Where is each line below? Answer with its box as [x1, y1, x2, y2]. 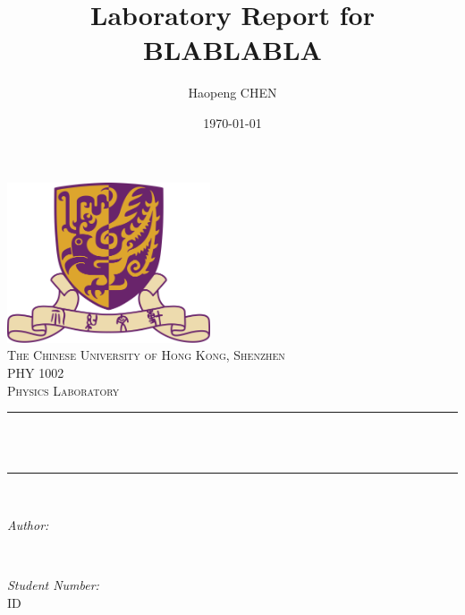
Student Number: [7, 576, 99, 594]
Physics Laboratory [7, 380, 120, 399]
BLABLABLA [143, 31, 322, 68]
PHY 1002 [7, 363, 64, 382]
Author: [7, 516, 49, 534]
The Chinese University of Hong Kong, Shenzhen [7, 346, 285, 364]
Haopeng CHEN [188, 83, 277, 102]
